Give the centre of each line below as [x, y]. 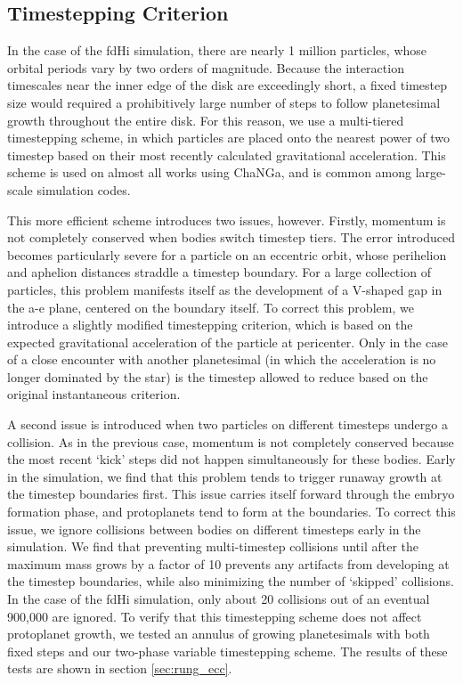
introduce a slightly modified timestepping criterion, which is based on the [210, 325]
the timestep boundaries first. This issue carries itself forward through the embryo [231, 494]
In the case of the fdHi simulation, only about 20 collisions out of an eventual [219, 599]
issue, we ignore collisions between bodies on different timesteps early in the [214, 529]
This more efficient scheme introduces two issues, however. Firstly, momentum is [227, 220]
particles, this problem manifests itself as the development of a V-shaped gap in [225, 289]
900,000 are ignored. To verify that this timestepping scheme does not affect [215, 616]
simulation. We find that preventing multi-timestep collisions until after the [213, 546]
